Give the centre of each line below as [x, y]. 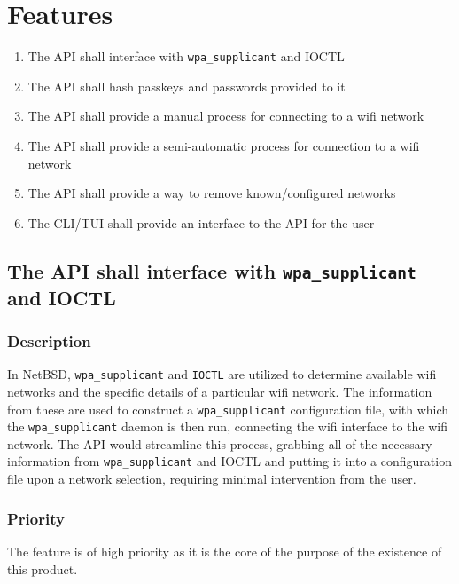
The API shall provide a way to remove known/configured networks [212, 193]
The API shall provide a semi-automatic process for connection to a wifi [224, 145]
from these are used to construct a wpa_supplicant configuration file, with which [228, 409]
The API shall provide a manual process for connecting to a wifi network [226, 116]
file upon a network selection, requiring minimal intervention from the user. [212, 479]
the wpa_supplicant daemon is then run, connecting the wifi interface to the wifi [228, 426]
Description [49, 341]
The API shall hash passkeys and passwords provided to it [187, 86]
